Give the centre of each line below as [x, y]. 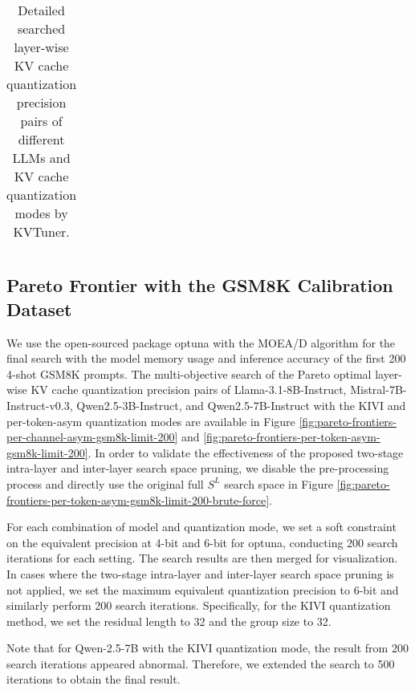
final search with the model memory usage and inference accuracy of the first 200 [206, 358]
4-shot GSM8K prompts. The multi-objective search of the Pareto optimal [189, 373]
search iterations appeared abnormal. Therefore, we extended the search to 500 [201, 663]
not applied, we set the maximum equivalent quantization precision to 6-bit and [203, 589]
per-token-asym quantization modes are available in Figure [151, 421]
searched [41, 28]
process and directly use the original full [105, 483]
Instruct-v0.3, [40, 405]
